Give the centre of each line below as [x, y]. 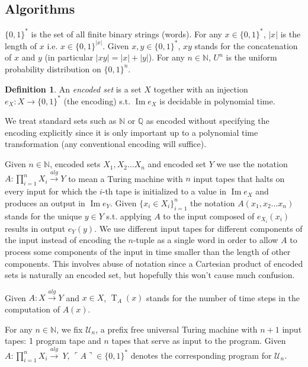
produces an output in [45, 202]
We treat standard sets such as [61, 121]
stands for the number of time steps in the [223, 297]
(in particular [69, 57]
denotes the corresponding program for [201, 355]
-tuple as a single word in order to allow [206, 240]
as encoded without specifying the [208, 121]
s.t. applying [129, 216]
